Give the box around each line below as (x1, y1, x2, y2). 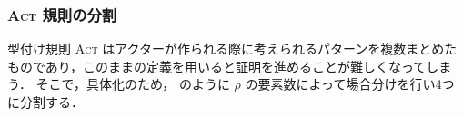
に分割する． (7, 93, 84, 111)
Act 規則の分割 (7, 3, 117, 25)
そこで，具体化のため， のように (35, 74, 230, 93)
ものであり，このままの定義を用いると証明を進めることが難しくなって (7, 56, 427, 75)
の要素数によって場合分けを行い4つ (245, 74, 455, 93)
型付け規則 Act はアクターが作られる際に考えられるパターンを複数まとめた (7, 39, 458, 58)
